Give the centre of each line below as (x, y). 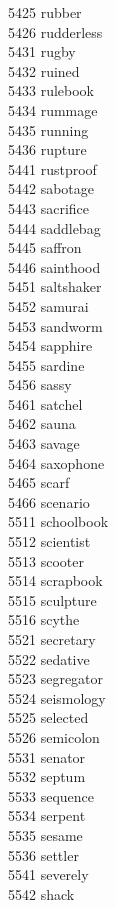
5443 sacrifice (48, 207)
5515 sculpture (52, 599)
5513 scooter (46, 560)
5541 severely (48, 874)
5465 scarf (39, 482)
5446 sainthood (54, 266)
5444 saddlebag (54, 227)
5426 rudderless (55, 31)
